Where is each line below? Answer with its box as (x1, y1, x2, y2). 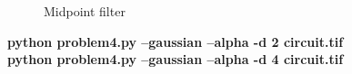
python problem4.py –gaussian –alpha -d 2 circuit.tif (7, 32, 344, 51)
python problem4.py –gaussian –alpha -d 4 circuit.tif (7, 50, 344, 69)
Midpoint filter (44, 2, 126, 20)
